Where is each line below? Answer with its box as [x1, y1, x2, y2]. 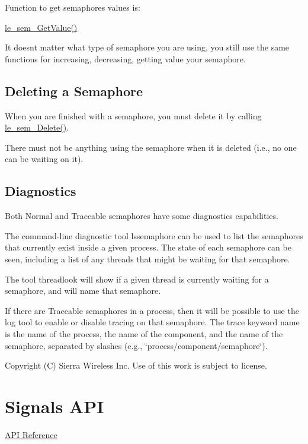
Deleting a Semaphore [5, 81, 143, 100]
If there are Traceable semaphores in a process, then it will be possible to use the [5, 304, 299, 316]
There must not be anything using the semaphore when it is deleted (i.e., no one [5, 141, 297, 153]
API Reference [5, 428, 57, 440]
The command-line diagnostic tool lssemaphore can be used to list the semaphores [5, 229, 303, 242]
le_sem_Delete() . [5, 121, 69, 134]
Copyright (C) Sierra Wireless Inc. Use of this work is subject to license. [5, 359, 267, 372]
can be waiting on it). [5, 153, 84, 165]
